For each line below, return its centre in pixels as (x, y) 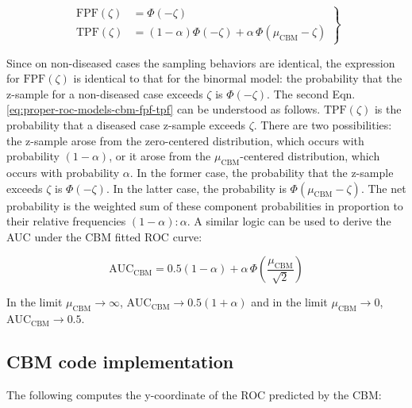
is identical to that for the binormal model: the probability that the (238, 78)
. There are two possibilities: (323, 124)
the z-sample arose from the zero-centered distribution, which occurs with (185, 140)
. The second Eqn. (311, 93)
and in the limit (289, 302)
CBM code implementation (120, 362)
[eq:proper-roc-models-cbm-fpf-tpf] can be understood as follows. (164, 109)
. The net (383, 188)
